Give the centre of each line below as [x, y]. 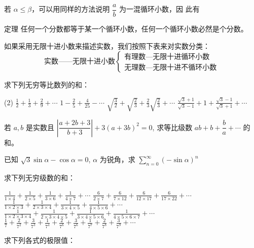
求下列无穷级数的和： [40, 178]
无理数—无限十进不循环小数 [171, 67]
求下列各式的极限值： [40, 240]
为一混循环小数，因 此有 [159, 9]
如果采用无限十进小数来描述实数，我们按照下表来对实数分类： [107, 45]
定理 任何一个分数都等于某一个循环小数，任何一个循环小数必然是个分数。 [126, 29]
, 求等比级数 [172, 127]
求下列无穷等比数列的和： [47, 85]
